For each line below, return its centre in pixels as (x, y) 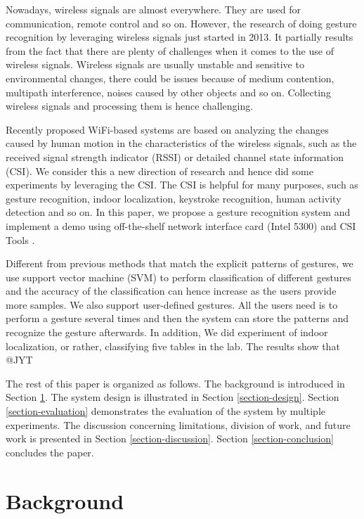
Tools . (20, 239)
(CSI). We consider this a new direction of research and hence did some (160, 171)
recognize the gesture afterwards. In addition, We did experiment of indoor (167, 332)
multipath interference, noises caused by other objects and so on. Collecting (168, 92)
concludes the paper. (50, 452)
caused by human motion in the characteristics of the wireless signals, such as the (181, 143)
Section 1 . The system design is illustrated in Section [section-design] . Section (173, 397)
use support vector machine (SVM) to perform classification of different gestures (178, 277)
